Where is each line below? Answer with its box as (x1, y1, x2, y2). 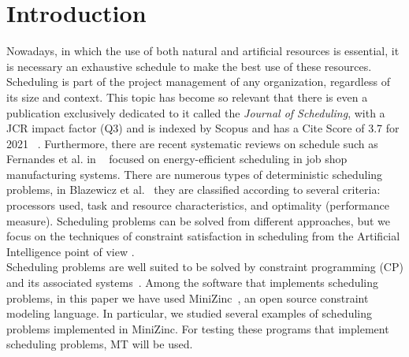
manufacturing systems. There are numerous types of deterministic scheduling (6, 165, 383, 182)
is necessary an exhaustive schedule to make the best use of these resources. (6, 58, 372, 74)
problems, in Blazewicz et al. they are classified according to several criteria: (6, 181, 381, 198)
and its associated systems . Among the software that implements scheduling (6, 274, 379, 291)
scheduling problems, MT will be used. (6, 336, 193, 352)
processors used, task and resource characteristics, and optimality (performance (6, 197, 389, 214)
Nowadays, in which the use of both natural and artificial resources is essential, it (6, 43, 400, 59)
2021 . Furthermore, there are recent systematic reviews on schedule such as (6, 135, 378, 151)
